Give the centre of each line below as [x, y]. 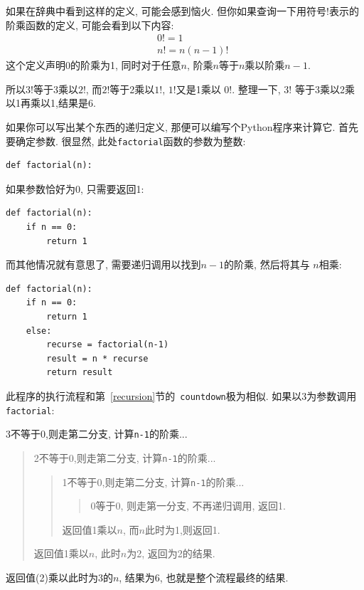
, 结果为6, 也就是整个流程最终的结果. [204, 578]
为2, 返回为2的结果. [171, 553]
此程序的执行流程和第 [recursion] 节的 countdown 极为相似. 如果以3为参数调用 [181, 396]
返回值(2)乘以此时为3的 [59, 578]
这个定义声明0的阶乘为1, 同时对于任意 [93, 65]
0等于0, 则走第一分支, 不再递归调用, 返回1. [188, 506]
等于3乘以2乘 [325, 89]
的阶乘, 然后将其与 [267, 264]
